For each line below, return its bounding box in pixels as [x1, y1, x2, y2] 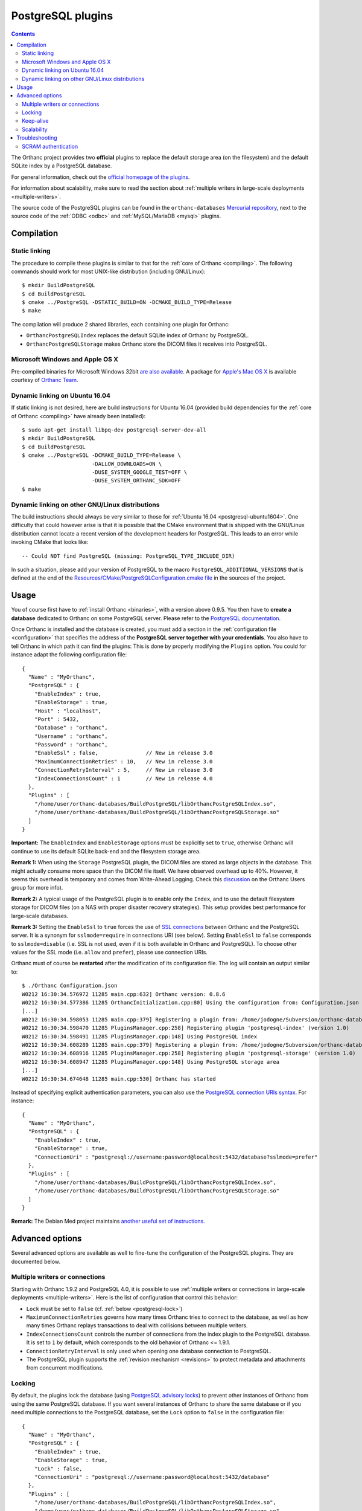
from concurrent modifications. [26, 1364, 104, 1371]
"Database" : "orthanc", [34, 724, 108, 731]
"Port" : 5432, [34, 716, 80, 722]
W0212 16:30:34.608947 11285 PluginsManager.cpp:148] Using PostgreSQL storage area [22, 1058, 280, 1065]
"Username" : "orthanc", [34, 733, 108, 740]
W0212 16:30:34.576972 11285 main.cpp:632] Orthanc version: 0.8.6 [22, 991, 226, 997]
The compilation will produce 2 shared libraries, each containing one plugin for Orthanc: [11, 320, 230, 328]
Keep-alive [22, 117, 49, 125]
